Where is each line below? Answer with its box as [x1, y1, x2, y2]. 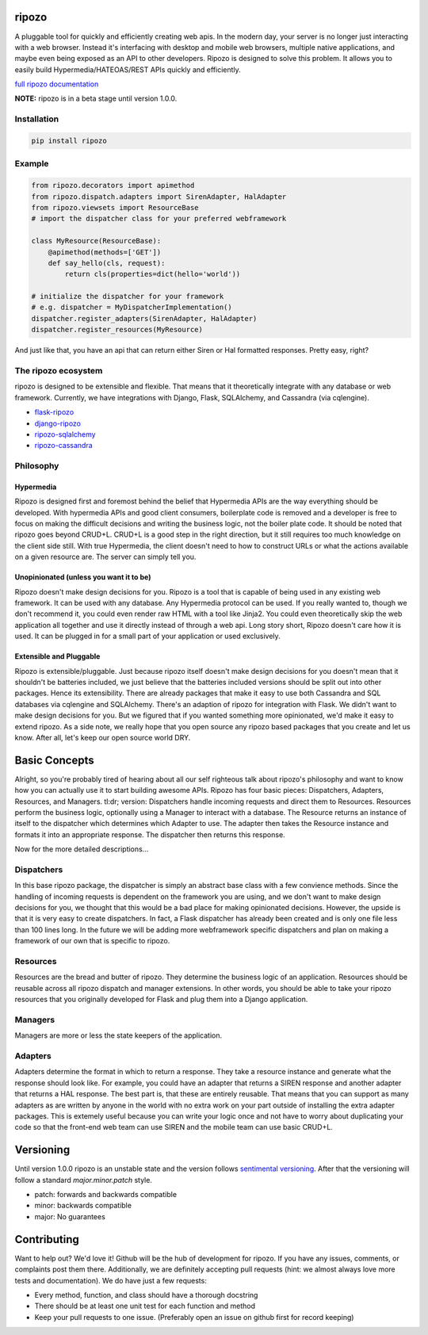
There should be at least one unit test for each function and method [34, 1301, 256, 1311]
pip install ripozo [31, 136, 107, 146]
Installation [14, 113, 59, 124]
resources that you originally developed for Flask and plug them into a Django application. [14, 995, 308, 1004]
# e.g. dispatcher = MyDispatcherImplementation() [31, 303, 233, 312]
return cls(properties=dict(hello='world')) [64, 270, 241, 279]
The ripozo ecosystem [14, 365, 103, 376]
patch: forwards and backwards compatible [34, 1190, 178, 1199]
